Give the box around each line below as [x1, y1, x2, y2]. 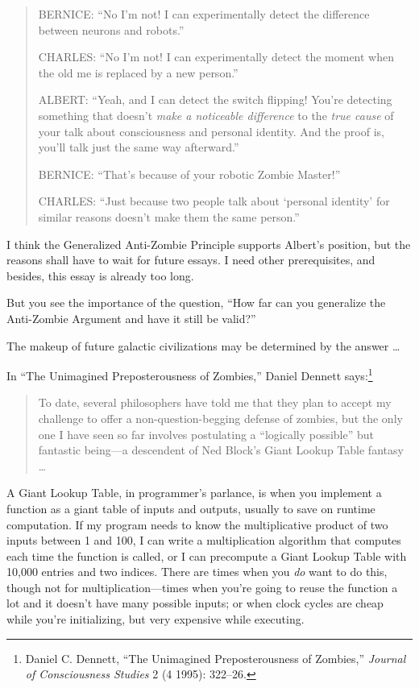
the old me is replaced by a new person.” [38, 64, 239, 81]
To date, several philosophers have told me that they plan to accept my [38, 394, 392, 411]
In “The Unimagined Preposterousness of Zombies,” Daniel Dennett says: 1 [6, 365, 373, 383]
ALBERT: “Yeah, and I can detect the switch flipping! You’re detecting [38, 91, 392, 108]
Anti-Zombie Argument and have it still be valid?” [6, 309, 256, 326]
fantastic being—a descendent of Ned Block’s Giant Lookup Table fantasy [38, 441, 404, 458]
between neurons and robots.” [38, 21, 185, 38]
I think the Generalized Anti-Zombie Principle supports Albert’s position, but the [6, 235, 411, 252]
